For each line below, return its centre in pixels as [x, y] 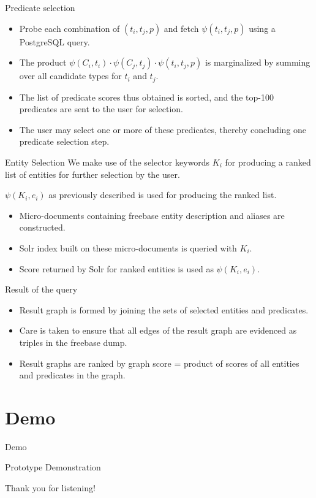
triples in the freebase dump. [73, 342]
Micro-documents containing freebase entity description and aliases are [152, 215]
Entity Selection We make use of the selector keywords [107, 162]
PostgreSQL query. [55, 41]
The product [43, 62]
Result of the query [41, 289]
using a [262, 28]
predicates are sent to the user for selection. [101, 109]
